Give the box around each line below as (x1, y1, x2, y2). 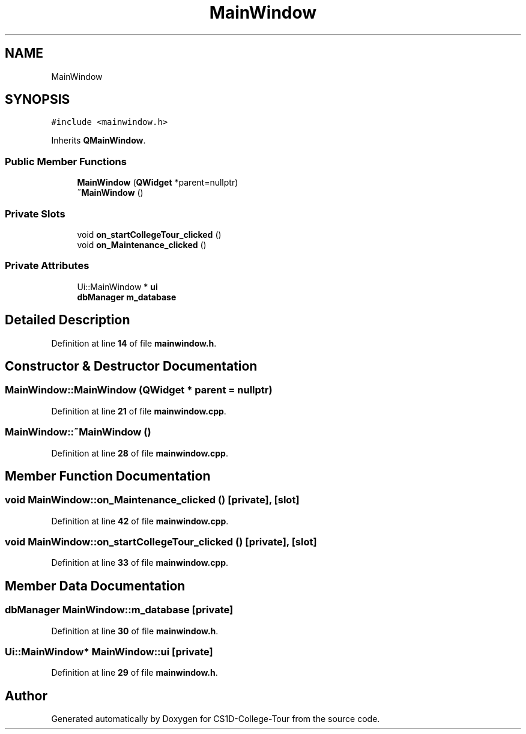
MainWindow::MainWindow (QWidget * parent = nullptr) (5, 384, 273, 396)
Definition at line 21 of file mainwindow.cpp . (51, 405, 226, 416)
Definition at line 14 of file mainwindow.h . (51, 338, 217, 348)
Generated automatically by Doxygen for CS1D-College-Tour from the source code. (51, 714, 380, 724)
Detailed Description (5, 312, 130, 328)
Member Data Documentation (5, 578, 186, 593)
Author (5, 688, 47, 703)
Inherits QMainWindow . (51, 135, 146, 146)
